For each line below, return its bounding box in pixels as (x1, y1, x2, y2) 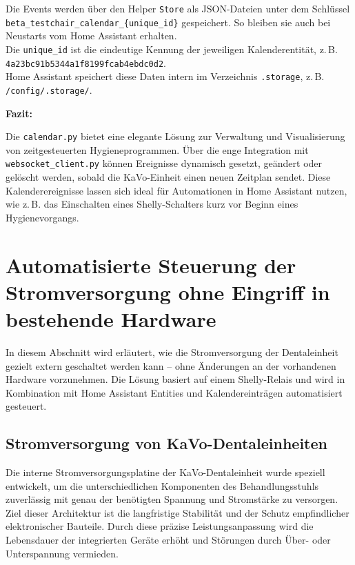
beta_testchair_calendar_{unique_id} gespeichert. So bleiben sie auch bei (6, 14, 331, 29)
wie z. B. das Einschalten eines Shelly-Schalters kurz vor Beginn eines (6, 197, 298, 211)
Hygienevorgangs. (6, 210, 79, 224)
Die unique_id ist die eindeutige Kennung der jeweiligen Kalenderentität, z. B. (6, 41, 338, 56)
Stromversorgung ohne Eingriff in (6, 277, 330, 306)
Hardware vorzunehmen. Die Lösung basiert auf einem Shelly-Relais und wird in (6, 372, 345, 386)
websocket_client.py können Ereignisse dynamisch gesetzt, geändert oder (6, 156, 323, 170)
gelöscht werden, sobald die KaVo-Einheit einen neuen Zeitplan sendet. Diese (6, 170, 331, 184)
